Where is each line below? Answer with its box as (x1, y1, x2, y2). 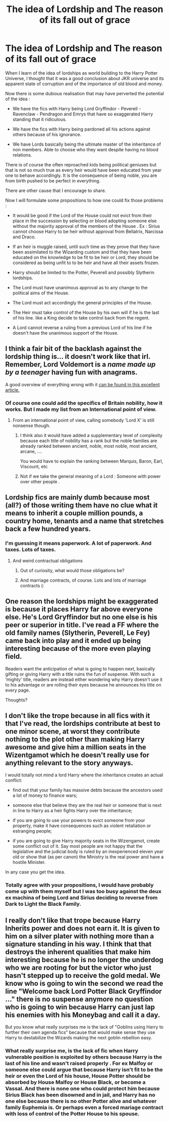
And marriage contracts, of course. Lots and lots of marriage (20, 577, 146, 583)
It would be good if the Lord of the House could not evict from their (12, 212, 152, 218)
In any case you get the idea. (5, 869, 66, 875)
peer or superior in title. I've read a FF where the (5, 621, 159, 630)
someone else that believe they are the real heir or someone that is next (12, 802, 162, 808)
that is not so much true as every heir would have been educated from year (5, 167, 162, 173)
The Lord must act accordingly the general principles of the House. (12, 299, 152, 305)
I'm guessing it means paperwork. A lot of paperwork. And (5, 540, 152, 547)
